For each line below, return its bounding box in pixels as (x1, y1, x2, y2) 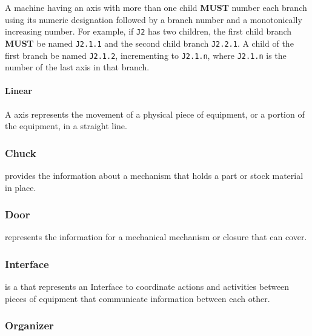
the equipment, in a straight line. (5, 119, 127, 132)
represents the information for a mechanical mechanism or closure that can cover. (5, 230, 307, 243)
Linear (5, 84, 32, 97)
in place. (5, 181, 36, 193)
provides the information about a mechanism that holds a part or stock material (5, 169, 304, 181)
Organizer (5, 318, 54, 333)
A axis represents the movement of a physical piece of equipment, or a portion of (5, 107, 305, 120)
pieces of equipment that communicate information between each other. (5, 292, 270, 304)
